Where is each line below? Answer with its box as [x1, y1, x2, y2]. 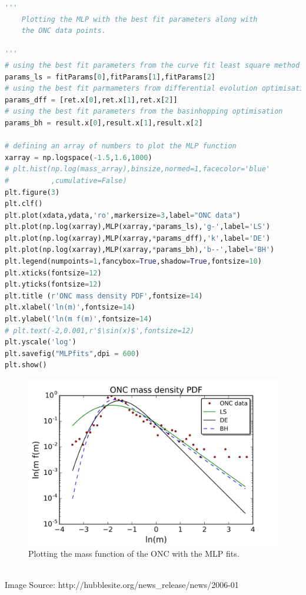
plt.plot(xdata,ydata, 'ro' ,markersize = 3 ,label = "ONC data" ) [5, 211, 241, 220]
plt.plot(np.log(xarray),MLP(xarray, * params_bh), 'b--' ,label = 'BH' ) [5, 245, 275, 254]
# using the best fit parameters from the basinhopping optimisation [5, 107, 283, 116]
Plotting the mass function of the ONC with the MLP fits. [28, 547, 240, 559]
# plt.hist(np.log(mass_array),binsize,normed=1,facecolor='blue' [5, 165, 271, 174]
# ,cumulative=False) [5, 176, 127, 185]
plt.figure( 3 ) [5, 188, 60, 197]
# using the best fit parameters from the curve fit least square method [5, 61, 300, 69]
